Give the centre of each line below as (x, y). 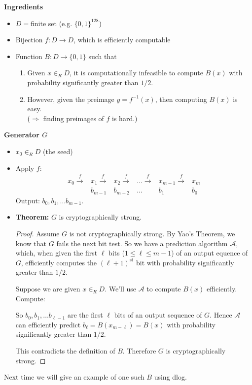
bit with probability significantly (185, 262)
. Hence (221, 315)
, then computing (181, 99)
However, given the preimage (71, 99)
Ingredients (24, 6)
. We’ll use (121, 289)
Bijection (29, 40)
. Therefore (139, 351)
